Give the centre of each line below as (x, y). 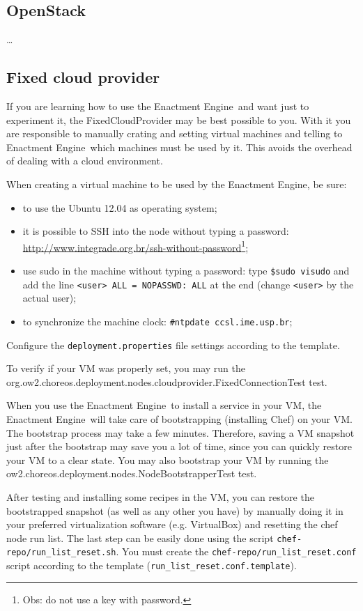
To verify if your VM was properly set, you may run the (126, 368)
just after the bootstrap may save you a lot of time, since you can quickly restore (179, 446)
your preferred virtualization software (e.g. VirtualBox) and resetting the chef (172, 524)
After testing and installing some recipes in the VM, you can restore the (160, 496)
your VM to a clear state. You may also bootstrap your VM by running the (168, 459)
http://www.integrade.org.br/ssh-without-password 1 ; (136, 246)
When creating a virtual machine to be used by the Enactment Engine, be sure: (177, 184)
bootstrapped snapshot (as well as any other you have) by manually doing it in (175, 510)
